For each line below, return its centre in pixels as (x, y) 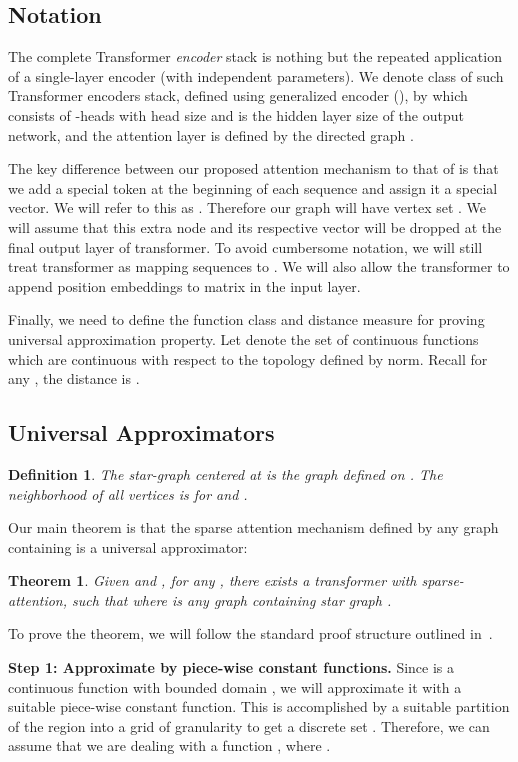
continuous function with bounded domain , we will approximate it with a (235, 686)
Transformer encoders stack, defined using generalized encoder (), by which (238, 95)
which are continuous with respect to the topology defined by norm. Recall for (248, 358)
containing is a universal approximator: (128, 546)
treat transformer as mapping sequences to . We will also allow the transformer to (259, 266)
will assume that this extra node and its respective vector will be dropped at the (255, 226)
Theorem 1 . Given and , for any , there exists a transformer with (212, 580)
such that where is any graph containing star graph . (232, 599)
